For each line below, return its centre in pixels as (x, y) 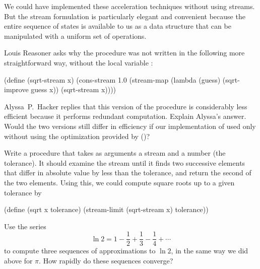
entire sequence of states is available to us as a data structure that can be (118, 26)
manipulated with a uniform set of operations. (75, 36)
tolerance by (23, 192)
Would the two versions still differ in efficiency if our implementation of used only (130, 126)
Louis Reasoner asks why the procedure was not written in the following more (124, 53)
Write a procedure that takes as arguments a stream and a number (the (115, 153)
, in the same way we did (210, 251)
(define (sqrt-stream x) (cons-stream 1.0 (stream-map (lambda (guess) (112, 79)
